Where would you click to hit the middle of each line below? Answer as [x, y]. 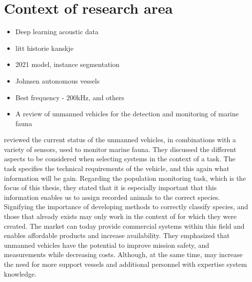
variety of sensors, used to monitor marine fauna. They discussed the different [120, 149]
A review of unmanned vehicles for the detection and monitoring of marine [127, 114]
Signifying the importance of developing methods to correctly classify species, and [126, 206]
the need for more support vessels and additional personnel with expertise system [126, 264]
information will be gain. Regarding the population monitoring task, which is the [125, 178]
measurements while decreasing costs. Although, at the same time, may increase [123, 254]
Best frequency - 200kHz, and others [70, 97]
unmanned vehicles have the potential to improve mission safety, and [107, 245]
